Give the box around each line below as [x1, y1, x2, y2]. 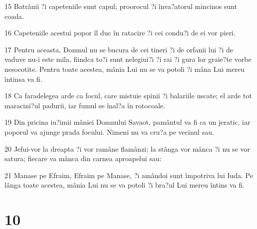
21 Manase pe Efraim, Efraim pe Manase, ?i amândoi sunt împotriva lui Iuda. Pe [4, 170, 253, 180]
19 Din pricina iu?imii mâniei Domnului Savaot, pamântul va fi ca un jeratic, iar [4, 117, 251, 127]
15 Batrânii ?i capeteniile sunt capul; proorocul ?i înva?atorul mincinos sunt [4, 1, 238, 11]
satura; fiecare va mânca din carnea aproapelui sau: [4, 153, 162, 164]
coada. [4, 10, 24, 21]
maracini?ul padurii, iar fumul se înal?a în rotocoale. [4, 100, 165, 110]
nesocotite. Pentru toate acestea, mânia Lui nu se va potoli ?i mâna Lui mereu [4, 63, 245, 74]
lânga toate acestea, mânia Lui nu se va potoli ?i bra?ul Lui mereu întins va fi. [4, 180, 245, 190]
